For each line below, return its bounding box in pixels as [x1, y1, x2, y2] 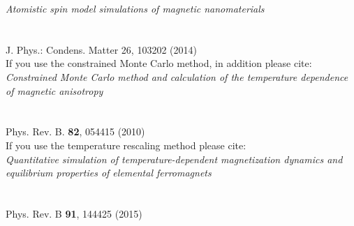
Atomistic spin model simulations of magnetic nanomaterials [6, 1, 265, 15]
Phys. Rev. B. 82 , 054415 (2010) [6, 124, 145, 139]
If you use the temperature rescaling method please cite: [6, 137, 246, 152]
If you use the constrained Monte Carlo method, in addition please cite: [6, 56, 312, 70]
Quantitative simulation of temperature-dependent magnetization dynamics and [6, 151, 343, 166]
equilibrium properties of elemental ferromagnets [6, 165, 212, 180]
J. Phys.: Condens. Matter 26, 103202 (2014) [6, 42, 197, 56]
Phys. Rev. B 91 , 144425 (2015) [6, 206, 142, 220]
